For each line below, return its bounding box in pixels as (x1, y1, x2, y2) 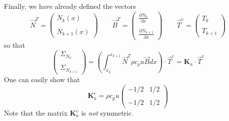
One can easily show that (4, 74, 80, 85)
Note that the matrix (4, 108, 68, 118)
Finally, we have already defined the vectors (4, 1, 136, 11)
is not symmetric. (81, 108, 133, 118)
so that (4, 39, 25, 50)
